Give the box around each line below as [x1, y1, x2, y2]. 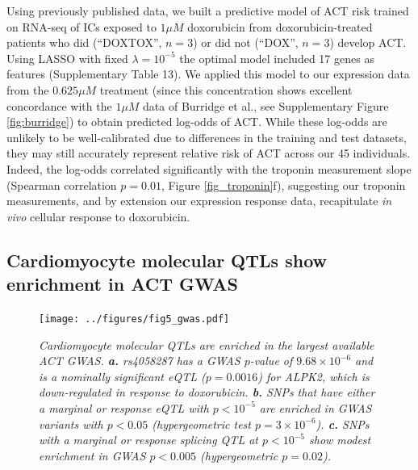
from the [6, 81, 49, 98]
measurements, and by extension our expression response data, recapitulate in [6, 192, 392, 209]
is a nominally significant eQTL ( [39, 367, 206, 384]
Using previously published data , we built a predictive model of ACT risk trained [6, 2, 409, 19]
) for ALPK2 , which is [257, 367, 370, 384]
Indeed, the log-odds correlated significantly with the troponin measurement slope [6, 160, 412, 177]
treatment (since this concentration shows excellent [99, 81, 353, 98]
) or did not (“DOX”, [193, 34, 299, 51]
